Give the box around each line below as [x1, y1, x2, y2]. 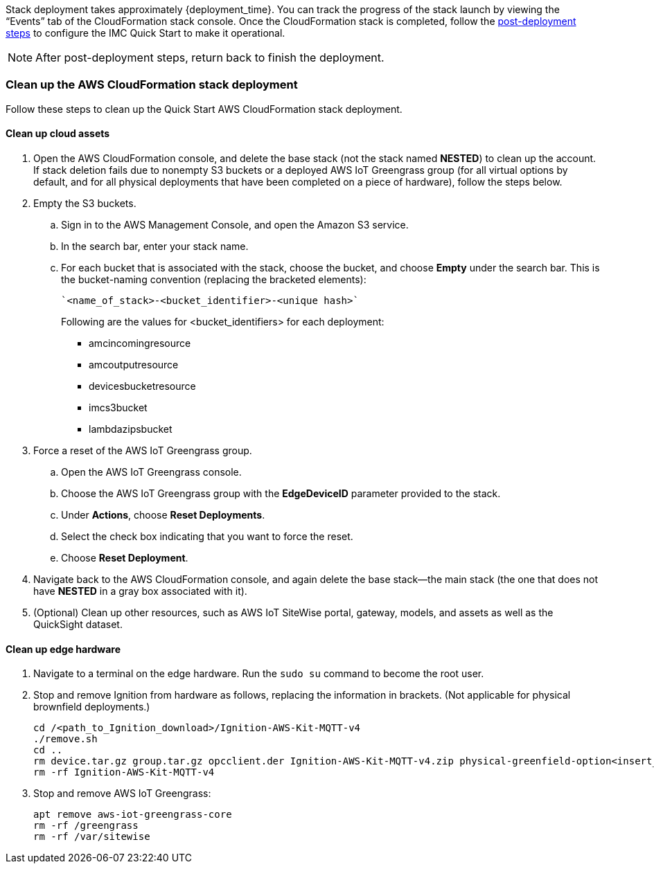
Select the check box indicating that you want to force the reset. [61, 530, 353, 542]
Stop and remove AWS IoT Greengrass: [33, 787, 211, 800]
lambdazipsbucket [89, 422, 173, 435]
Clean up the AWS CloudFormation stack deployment [6, 78, 298, 92]
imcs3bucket [89, 401, 148, 413]
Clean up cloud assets [6, 127, 110, 140]
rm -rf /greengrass [33, 820, 139, 832]
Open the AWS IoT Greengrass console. [61, 465, 242, 478]
